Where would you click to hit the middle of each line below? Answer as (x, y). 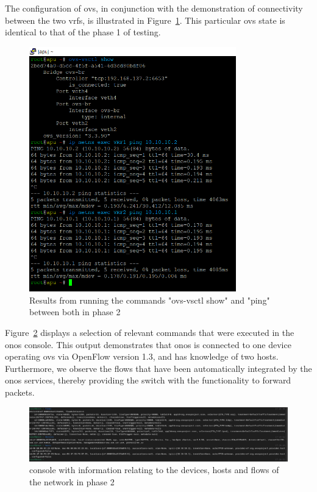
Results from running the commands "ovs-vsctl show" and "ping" (150, 300)
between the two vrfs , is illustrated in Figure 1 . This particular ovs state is (145, 20)
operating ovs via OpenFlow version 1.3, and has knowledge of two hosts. (142, 356)
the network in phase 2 (72, 481)
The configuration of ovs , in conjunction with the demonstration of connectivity (154, 8)
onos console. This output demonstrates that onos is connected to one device (148, 344)
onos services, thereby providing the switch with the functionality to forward (148, 380)
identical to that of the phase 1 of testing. (83, 32)
